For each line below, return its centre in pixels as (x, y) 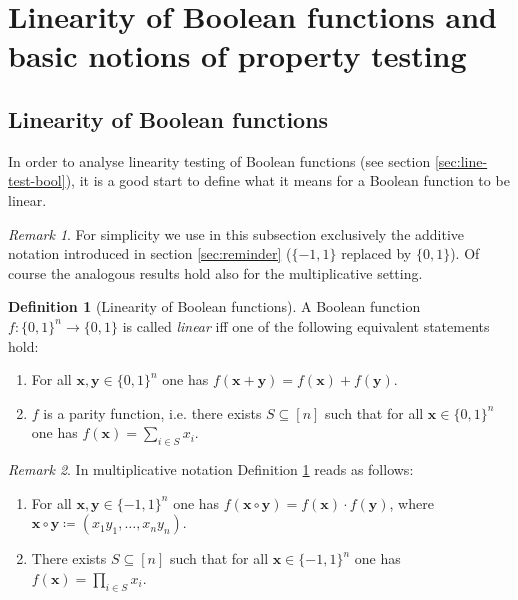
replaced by (376, 253)
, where (411, 502)
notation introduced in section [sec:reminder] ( (150, 253)
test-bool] (37, 180)
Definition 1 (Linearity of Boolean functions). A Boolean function (214, 306)
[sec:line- (461, 160)
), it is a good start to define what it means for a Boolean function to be (287, 180)
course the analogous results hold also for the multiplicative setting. (215, 272)
